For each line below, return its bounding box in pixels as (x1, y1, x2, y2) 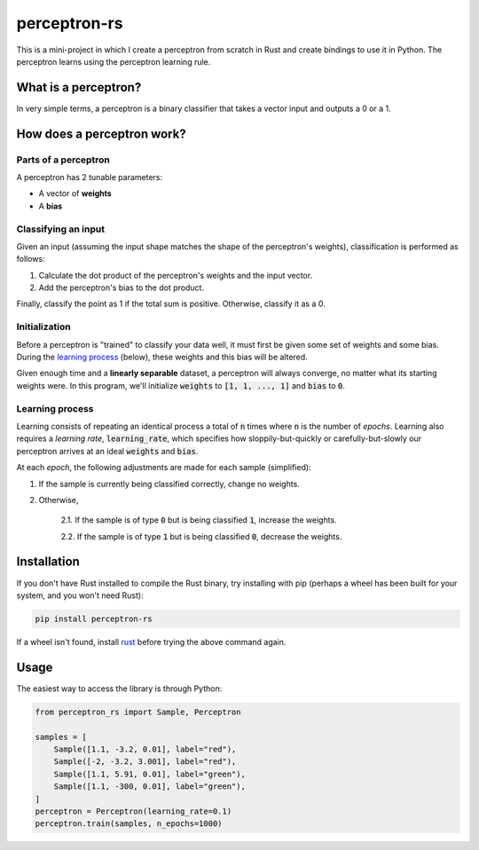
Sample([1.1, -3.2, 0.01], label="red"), (53, 744, 237, 754)
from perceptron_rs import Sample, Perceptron (35, 706, 241, 717)
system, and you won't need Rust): (16, 590, 144, 601)
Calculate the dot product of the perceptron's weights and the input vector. (38, 270, 313, 280)
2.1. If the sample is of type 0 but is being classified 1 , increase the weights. (60, 515, 337, 525)
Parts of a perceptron (16, 153, 111, 166)
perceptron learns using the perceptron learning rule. (16, 56, 211, 67)
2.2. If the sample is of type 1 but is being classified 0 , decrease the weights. (60, 531, 342, 541)
